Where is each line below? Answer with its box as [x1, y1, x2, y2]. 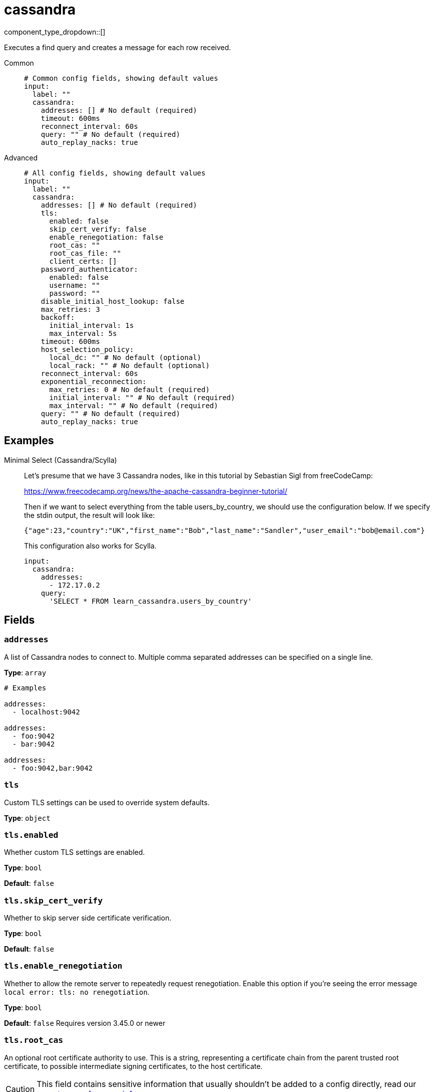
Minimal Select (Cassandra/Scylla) [4, 455, 117, 464]
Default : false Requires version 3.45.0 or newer [4, 1018, 166, 1027]
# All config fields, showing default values [24, 168, 206, 177]
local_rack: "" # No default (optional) [49, 361, 210, 370]
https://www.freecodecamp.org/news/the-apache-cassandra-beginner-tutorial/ [24, 486, 287, 495]
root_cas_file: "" [49, 249, 121, 257]
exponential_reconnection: [41, 377, 147, 386]
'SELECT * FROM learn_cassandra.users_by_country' [49, 597, 252, 605]
